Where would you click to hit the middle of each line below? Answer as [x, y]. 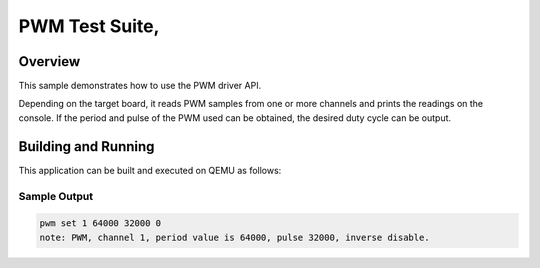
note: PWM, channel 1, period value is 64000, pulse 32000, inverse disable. [234, 237]
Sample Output [56, 196]
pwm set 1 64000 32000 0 [100, 223]
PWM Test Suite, [89, 26]
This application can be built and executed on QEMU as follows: [150, 170]
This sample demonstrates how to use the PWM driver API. [140, 86]
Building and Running [86, 146]
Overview [49, 61]
